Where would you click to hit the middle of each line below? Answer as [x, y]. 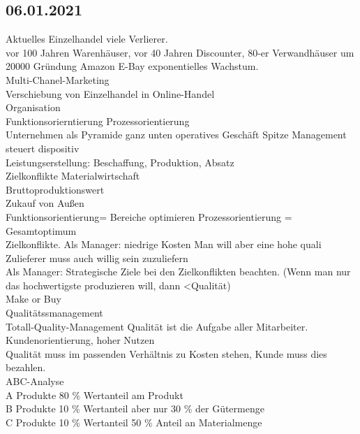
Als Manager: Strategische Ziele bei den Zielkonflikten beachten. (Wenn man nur [178, 272]
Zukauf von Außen [45, 203]
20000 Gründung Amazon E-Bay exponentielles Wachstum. [132, 66]
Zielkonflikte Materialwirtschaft [73, 176]
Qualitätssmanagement [54, 313]
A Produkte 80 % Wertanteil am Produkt [95, 395]
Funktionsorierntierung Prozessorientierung [98, 121]
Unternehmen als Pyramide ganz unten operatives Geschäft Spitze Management [176, 135]
